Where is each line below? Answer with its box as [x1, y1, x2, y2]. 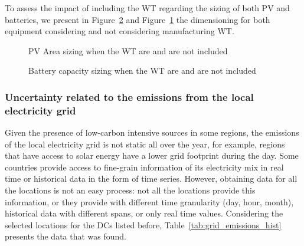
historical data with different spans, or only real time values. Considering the [5, 207, 283, 219]
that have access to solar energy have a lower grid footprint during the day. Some [5, 149, 299, 162]
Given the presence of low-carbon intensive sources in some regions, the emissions [5, 126, 299, 139]
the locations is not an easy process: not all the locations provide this [5, 184, 256, 196]
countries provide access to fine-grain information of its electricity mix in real [5, 160, 284, 173]
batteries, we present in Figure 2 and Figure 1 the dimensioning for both [5, 13, 270, 25]
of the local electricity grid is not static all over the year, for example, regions [5, 137, 285, 150]
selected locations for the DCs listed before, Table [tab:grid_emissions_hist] [5, 218, 282, 231]
